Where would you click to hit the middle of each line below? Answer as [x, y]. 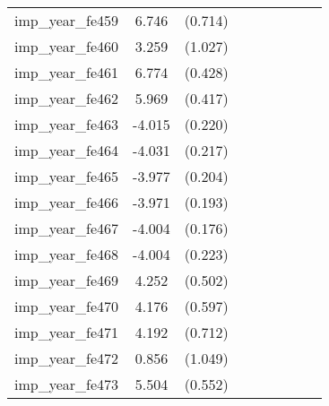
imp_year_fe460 [67, 46]
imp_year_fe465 [67, 176]
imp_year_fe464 [67, 150]
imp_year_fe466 [67, 202]
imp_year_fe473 [67, 384]
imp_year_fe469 [67, 280]
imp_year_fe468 [67, 254]
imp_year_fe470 [67, 306]
